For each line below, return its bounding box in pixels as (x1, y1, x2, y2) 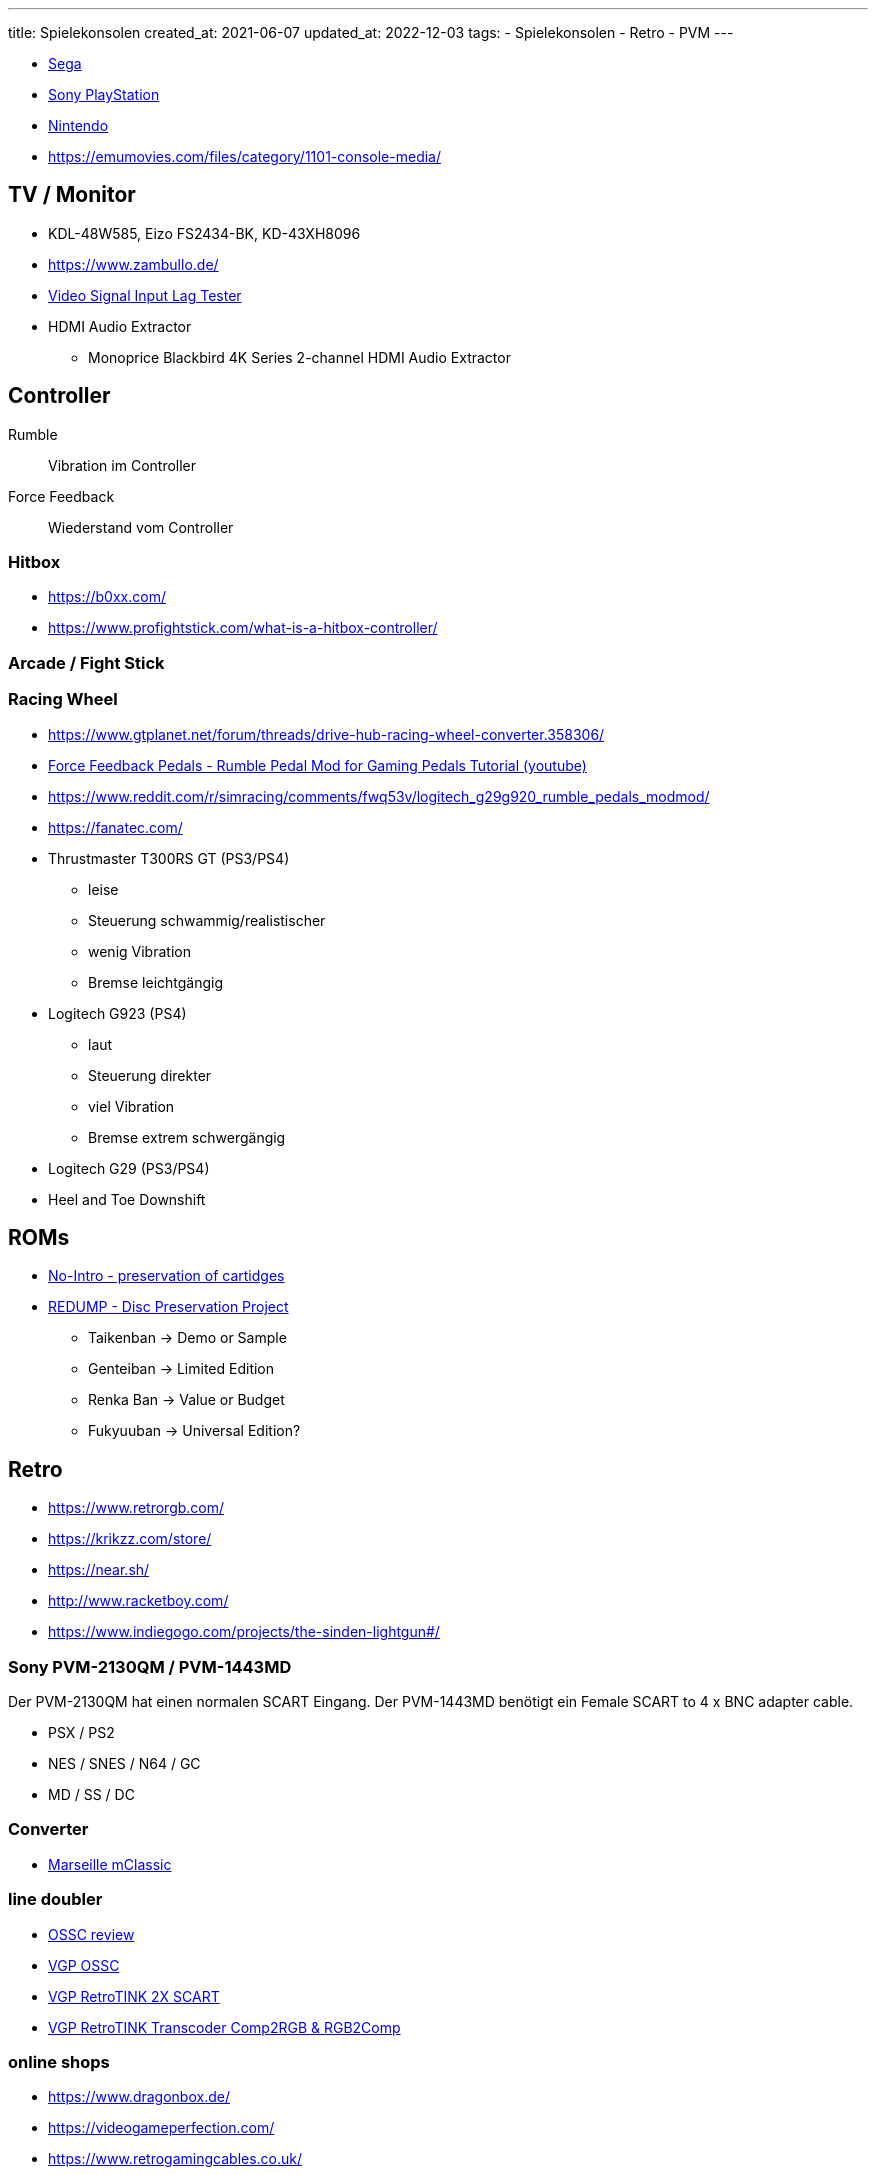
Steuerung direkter (88, 1066, 212, 1084)
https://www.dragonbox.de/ (48, 2088, 230, 2106)
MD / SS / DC (48, 1786, 135, 1803)
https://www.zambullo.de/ (48, 255, 219, 273)
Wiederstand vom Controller (48, 518, 234, 536)
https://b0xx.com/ (48, 588, 166, 606)
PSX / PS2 (48, 1724, 115, 1741)
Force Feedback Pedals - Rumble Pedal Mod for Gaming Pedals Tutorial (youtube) (48, 756, 587, 774)
